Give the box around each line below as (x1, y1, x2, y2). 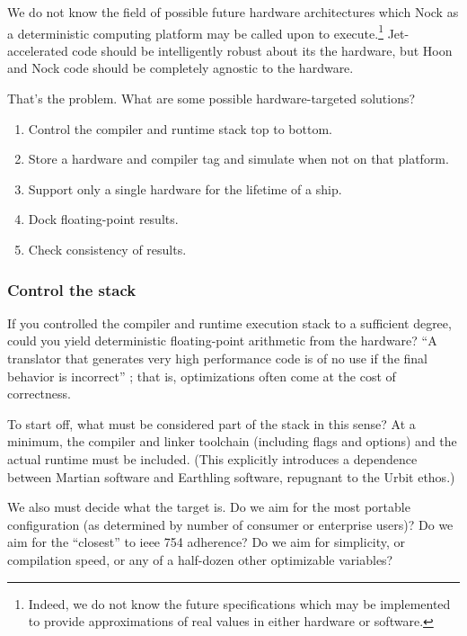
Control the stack (7, 278, 137, 300)
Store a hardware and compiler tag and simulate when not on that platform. (28, 149, 449, 168)
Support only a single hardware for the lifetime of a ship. (28, 179, 342, 198)
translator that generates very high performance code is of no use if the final (7, 349, 427, 367)
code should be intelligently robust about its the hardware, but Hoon (72, 40, 453, 59)
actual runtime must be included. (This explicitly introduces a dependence (7, 449, 418, 468)
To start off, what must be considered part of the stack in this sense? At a (7, 414, 416, 433)
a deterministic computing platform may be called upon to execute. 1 (7, 21, 383, 42)
